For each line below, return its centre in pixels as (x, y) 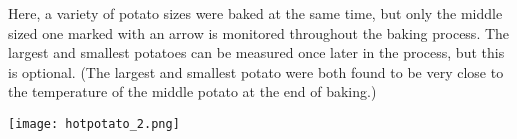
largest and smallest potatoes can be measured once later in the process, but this (256, 52)
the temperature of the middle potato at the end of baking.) (192, 91)
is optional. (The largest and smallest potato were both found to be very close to (256, 71)
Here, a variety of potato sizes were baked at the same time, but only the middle (255, 13)
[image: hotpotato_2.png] (94, 123)
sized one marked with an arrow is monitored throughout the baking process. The (259, 32)
